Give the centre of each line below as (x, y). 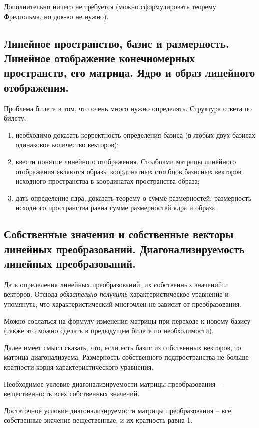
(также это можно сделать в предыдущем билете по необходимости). (109, 330)
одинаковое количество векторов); (67, 144)
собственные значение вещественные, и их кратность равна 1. (98, 420)
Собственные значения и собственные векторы (119, 234)
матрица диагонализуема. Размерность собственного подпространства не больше (126, 357)
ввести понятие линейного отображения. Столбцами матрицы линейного (126, 161)
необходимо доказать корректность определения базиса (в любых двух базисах (135, 134)
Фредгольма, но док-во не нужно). (56, 16)
